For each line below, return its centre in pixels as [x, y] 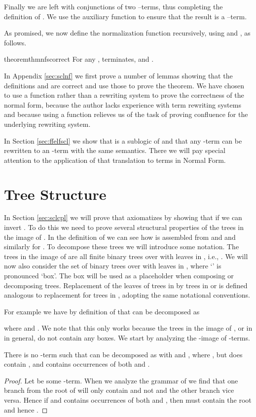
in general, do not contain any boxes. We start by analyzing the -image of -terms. [127, 337]
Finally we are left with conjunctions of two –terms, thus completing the [113, 6]
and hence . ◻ [26, 409]
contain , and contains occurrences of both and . [77, 364]
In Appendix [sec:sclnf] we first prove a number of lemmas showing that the [118, 75]
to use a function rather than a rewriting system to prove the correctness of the [124, 95]
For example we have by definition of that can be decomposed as [102, 311]
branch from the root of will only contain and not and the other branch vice [119, 390]
